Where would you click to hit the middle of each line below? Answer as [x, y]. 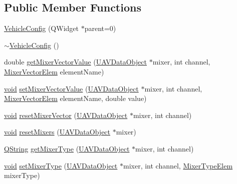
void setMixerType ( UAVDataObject [61, 165]
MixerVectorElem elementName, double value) [75, 98]
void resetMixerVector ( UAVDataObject [66, 115]
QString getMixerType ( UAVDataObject [67, 148]
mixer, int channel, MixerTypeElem [178, 165]
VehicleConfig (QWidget [41, 28]
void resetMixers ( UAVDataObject [57, 132]
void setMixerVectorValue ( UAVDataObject [71, 88]
